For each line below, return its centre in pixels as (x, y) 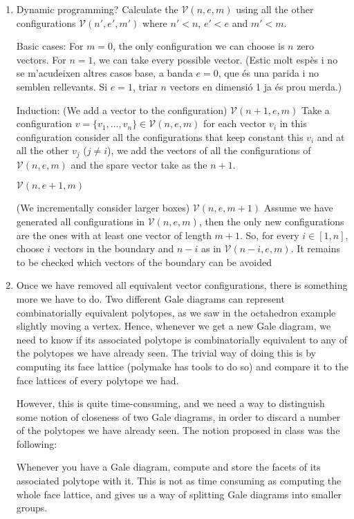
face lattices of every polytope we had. (97, 380)
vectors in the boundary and (114, 248)
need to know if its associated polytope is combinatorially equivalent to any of (182, 339)
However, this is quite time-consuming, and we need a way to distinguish (170, 403)
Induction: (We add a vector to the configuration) (122, 110)
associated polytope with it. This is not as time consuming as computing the (179, 481)
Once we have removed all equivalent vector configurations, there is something (182, 285)
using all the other (275, 9)
